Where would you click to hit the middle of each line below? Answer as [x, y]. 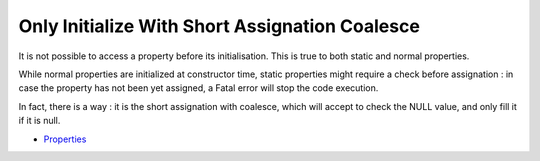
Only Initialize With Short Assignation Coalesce [219, 26]
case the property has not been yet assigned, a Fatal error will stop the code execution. [198, 88]
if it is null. [39, 121]
